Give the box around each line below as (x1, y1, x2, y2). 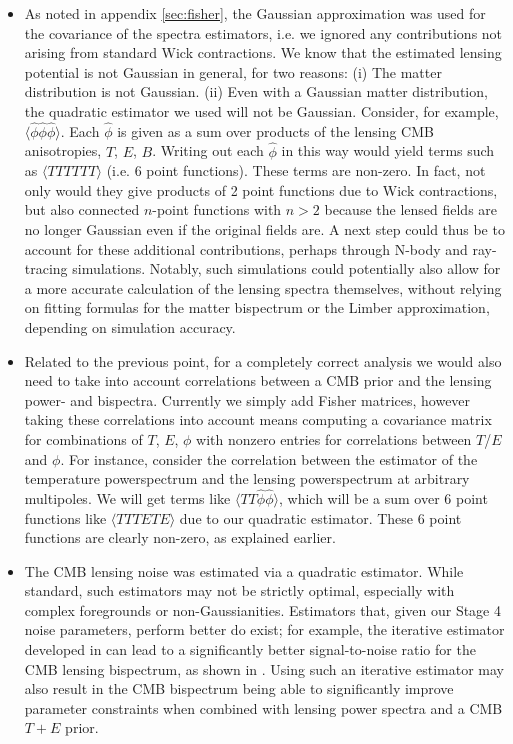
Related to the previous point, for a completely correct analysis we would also (24, 350, 502, 371)
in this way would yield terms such (281, 140, 495, 161)
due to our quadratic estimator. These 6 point (179, 507, 462, 528)
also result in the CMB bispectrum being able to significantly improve (24, 678, 454, 699)
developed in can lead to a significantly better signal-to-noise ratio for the (24, 639, 476, 660)
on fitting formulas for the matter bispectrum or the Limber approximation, (24, 297, 490, 318)
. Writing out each (152, 140, 264, 161)
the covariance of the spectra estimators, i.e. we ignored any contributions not (24, 22, 503, 43)
